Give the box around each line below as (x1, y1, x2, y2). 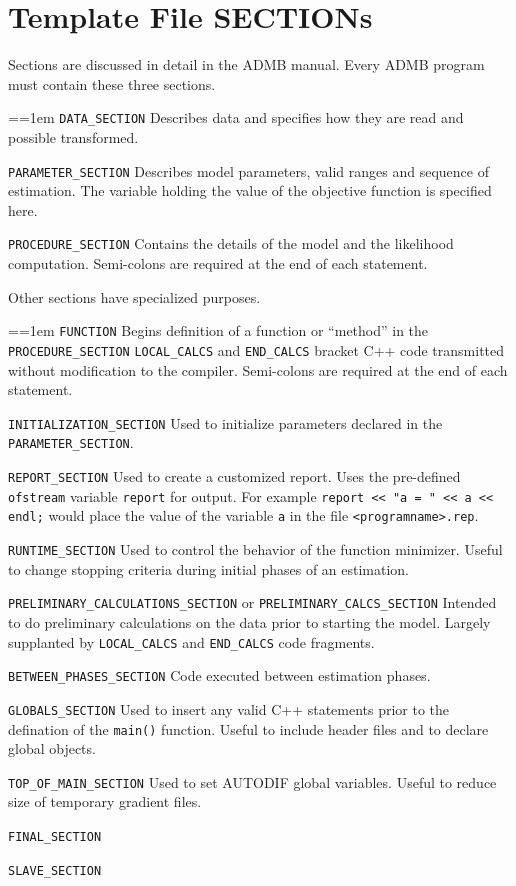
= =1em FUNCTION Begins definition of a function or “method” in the (8, 320, 429, 341)
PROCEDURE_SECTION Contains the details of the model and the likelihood (8, 233, 454, 254)
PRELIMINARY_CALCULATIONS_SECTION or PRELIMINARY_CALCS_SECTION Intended (8, 592, 497, 613)
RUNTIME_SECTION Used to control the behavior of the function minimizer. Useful (8, 539, 503, 560)
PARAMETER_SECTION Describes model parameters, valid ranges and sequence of (8, 160, 489, 181)
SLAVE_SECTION (8, 863, 102, 878)
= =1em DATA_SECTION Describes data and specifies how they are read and (8, 107, 464, 128)
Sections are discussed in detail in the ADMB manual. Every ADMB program (8, 54, 485, 75)
